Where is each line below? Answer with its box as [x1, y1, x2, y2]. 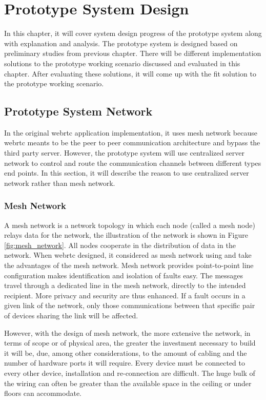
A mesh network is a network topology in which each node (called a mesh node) [4, 219, 255, 230]
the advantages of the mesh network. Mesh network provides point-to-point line [4, 260, 254, 271]
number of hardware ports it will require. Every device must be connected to [4, 357, 245, 368]
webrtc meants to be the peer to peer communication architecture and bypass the [4, 137, 260, 148]
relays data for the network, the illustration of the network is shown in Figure [4, 230, 248, 240]
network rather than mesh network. [4, 177, 115, 188]
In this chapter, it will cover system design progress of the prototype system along [4, 28, 262, 39]
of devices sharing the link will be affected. [4, 310, 138, 321]
